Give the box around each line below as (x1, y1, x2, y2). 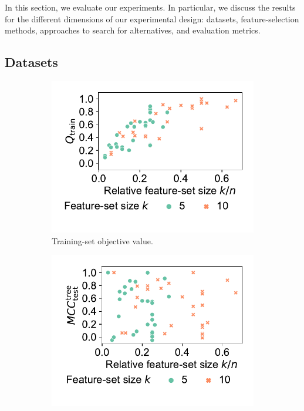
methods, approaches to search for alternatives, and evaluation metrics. (5, 24, 261, 36)
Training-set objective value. (52, 234, 153, 247)
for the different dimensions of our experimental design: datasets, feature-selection (5, 12, 299, 25)
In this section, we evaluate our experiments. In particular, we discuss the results (5, 1, 296, 13)
